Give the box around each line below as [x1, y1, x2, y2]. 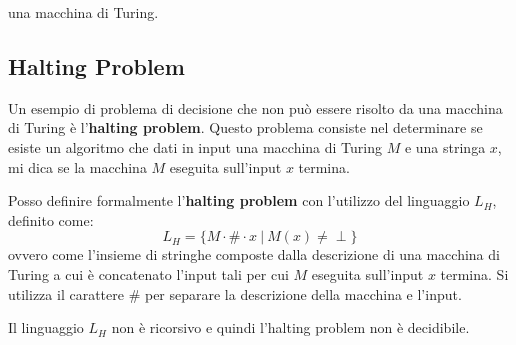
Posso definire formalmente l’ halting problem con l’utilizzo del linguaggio [8, 190, 470, 211]
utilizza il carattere [8, 283, 124, 304]
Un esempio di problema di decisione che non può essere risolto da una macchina [8, 97, 503, 118]
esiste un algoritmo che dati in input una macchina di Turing [8, 136, 382, 157]
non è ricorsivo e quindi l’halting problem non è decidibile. [111, 317, 470, 338]
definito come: [8, 209, 94, 230]
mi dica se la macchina [8, 156, 147, 177]
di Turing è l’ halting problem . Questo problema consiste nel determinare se [8, 117, 483, 138]
